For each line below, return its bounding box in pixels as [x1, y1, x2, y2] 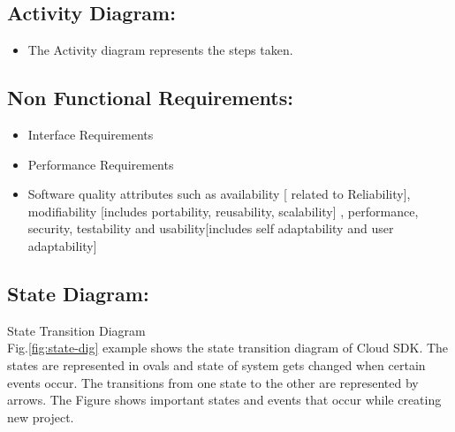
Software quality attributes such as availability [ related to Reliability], [27, 185, 411, 203]
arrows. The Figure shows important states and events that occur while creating [7, 390, 442, 409]
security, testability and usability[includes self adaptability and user [27, 219, 394, 238]
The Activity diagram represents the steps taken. [27, 41, 293, 59]
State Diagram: [7, 279, 149, 307]
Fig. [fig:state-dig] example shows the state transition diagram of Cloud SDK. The [7, 338, 449, 357]
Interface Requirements [27, 125, 154, 143]
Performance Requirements [27, 155, 174, 173]
